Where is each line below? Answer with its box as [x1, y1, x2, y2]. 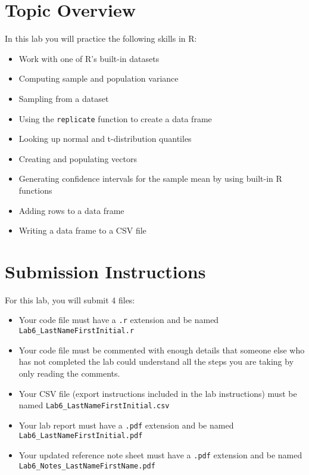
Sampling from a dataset [18, 92, 109, 104]
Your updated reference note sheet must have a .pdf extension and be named [18, 449, 302, 461]
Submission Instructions [5, 259, 206, 283]
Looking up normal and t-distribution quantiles [18, 132, 192, 145]
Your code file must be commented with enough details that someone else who [18, 343, 305, 356]
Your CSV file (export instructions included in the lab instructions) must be [18, 387, 297, 399]
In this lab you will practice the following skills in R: [5, 32, 197, 45]
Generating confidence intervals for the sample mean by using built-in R [18, 172, 282, 185]
